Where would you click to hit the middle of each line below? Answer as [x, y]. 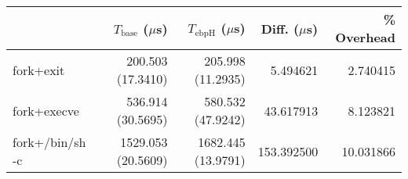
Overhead [365, 37]
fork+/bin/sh [49, 142]
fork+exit [39, 70]
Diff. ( [280, 28]
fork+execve [46, 110]
